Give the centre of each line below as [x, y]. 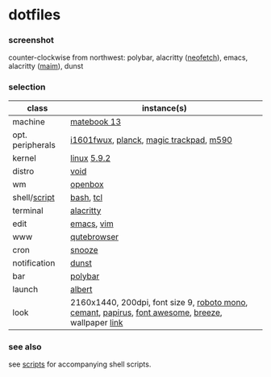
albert [81, 289]
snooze [84, 249]
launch [25, 289]
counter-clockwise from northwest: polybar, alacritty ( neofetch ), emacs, [128, 57]
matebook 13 [96, 121]
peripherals [34, 145]
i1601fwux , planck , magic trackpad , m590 [151, 140]
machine [29, 121]
